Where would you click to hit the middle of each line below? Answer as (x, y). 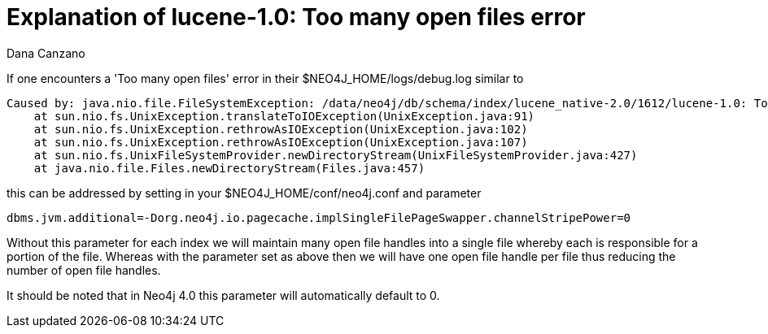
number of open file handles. (84, 270)
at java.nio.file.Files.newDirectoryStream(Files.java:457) (229, 168)
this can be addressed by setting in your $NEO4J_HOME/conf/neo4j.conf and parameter (244, 193)
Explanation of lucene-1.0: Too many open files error (296, 17)
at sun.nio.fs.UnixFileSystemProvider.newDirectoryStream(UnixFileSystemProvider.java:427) (336, 155)
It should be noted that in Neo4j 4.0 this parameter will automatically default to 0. (223, 295)
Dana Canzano (46, 53)
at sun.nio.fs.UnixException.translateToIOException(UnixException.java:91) (284, 116)
